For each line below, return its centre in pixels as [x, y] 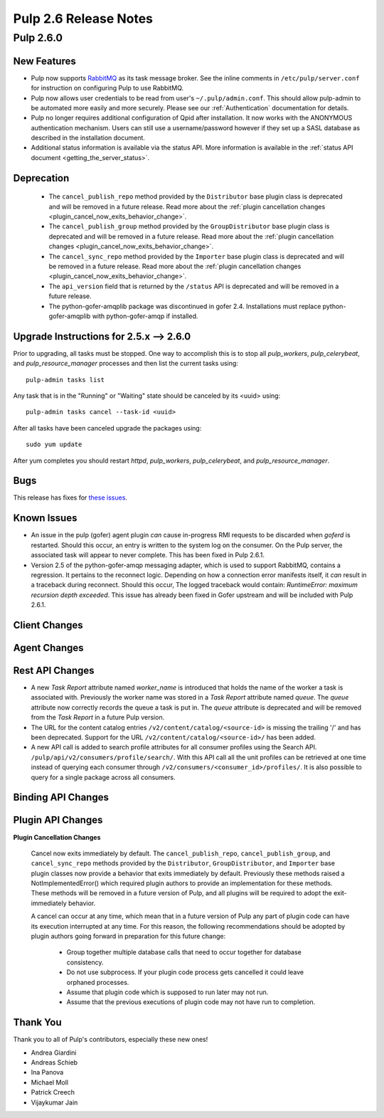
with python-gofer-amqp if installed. [145, 316]
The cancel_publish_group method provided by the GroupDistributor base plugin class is [189, 226]
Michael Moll [50, 1082]
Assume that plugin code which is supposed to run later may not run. [167, 992]
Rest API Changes [54, 670]
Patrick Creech [53, 1092]
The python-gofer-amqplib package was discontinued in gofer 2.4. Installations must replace [185, 306]
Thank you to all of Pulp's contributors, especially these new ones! [111, 1040]
